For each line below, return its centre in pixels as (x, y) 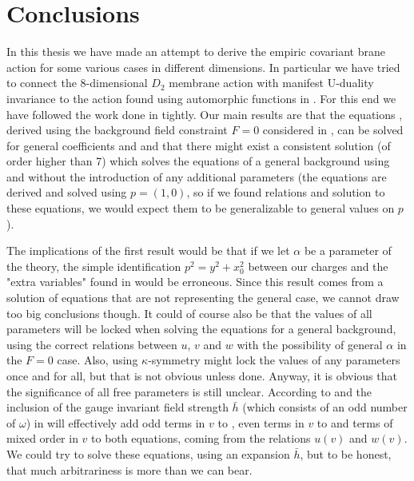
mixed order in (42, 438)
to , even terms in (261, 422)
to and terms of (355, 422)
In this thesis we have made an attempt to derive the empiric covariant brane (196, 52)
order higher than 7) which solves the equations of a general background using (198, 161)
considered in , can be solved (333, 130)
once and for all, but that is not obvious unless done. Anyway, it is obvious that (202, 376)
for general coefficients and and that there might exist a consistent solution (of (199, 145)
